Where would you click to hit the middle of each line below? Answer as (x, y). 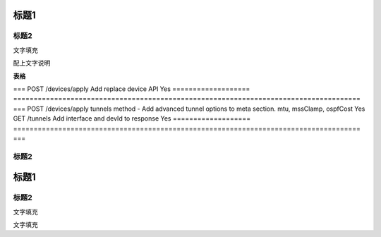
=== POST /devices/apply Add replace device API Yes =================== (132, 89)
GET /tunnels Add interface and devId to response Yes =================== (132, 119)
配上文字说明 (32, 63)
